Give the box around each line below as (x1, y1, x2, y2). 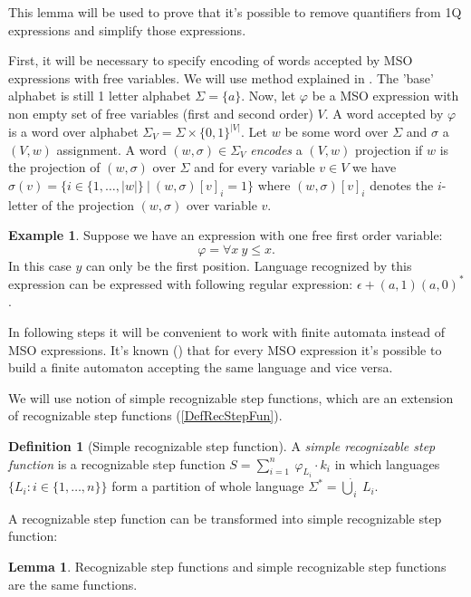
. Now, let (241, 86, 296, 105)
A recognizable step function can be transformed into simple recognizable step (8, 508, 442, 527)
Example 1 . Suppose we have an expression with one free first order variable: (8, 226, 443, 245)
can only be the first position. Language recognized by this (85, 255, 412, 274)
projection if (354, 140, 423, 159)
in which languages (334, 454, 440, 473)
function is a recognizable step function (8, 454, 226, 473)
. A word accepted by (324, 103, 444, 122)
